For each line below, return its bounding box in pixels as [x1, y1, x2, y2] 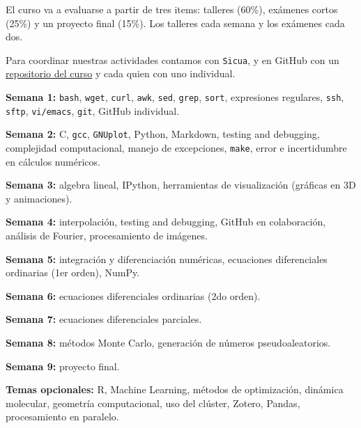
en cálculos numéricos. [6, 154, 100, 168]
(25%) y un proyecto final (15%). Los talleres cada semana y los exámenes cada [6, 15, 345, 30]
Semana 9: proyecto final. [6, 358, 120, 373]
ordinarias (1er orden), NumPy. [6, 265, 140, 280]
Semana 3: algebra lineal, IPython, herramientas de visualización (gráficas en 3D [6, 177, 356, 192]
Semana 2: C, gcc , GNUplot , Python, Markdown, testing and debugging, [6, 127, 320, 141]
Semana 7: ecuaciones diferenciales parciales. [6, 312, 202, 326]
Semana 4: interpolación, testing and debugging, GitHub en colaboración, [6, 214, 326, 229]
